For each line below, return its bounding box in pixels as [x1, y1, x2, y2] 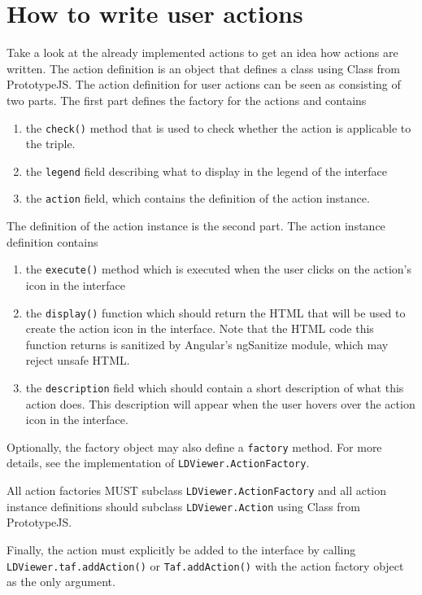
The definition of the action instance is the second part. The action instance [7, 217, 385, 234]
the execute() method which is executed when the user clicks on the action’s [25, 260, 412, 278]
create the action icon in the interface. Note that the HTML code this [25, 320, 374, 337]
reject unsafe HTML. [25, 352, 130, 369]
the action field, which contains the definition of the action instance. [25, 190, 370, 207]
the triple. [25, 135, 76, 152]
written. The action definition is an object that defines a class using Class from [7, 59, 400, 77]
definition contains [7, 233, 98, 250]
